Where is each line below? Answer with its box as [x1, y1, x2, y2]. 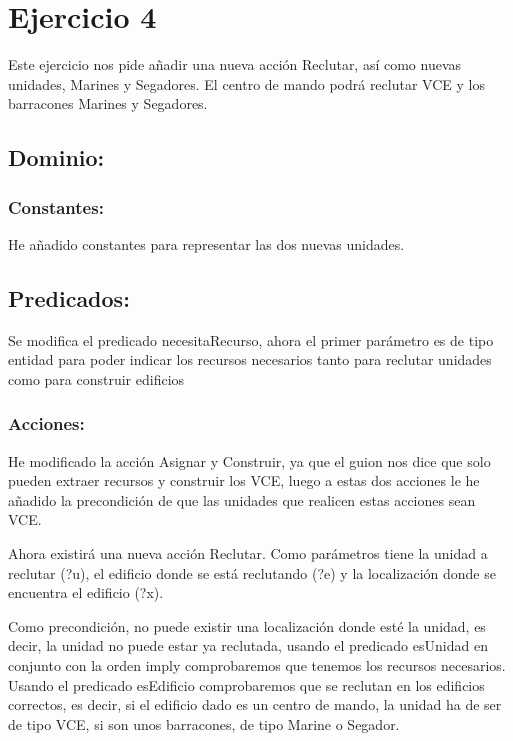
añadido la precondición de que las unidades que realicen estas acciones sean [8, 489, 476, 510]
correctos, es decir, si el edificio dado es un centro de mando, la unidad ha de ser [8, 694, 502, 715]
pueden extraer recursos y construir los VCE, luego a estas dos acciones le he [8, 470, 480, 491]
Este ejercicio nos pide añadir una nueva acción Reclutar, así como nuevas [8, 54, 462, 75]
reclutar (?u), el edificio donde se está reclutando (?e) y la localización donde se [8, 562, 496, 583]
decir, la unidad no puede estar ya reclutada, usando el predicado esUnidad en [8, 635, 488, 656]
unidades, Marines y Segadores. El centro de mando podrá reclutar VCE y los [8, 73, 485, 94]
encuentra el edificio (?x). [8, 582, 164, 603]
